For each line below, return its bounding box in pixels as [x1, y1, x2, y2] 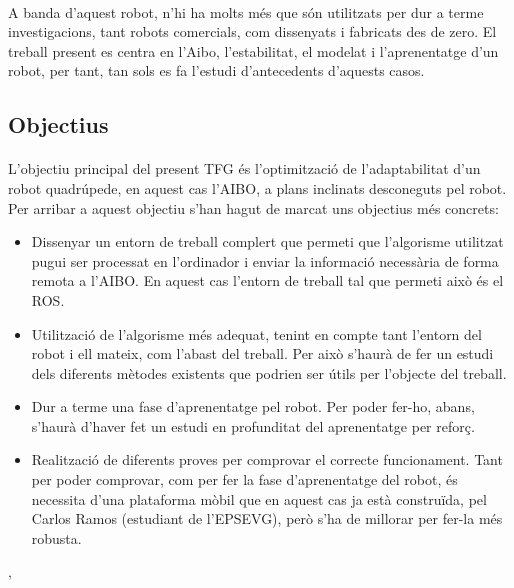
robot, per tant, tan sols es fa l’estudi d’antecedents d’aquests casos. [8, 60, 425, 81]
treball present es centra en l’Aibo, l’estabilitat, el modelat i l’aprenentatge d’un [8, 40, 499, 61]
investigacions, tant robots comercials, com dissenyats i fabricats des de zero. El [8, 21, 497, 42]
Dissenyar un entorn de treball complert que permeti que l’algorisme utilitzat [31, 231, 504, 252]
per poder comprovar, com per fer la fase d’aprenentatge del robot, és [31, 469, 458, 490]
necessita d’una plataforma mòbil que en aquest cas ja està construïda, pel [31, 488, 487, 509]
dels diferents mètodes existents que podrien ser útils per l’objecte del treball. [31, 362, 507, 383]
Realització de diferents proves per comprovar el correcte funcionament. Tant [31, 449, 503, 470]
